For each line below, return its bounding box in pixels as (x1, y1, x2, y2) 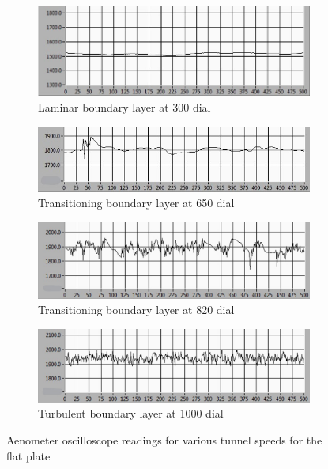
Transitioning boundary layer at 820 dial (38, 301, 235, 318)
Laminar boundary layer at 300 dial (38, 98, 211, 115)
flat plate (6, 447, 51, 463)
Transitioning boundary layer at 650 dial (38, 195, 235, 211)
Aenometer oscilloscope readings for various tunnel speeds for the (6, 431, 322, 448)
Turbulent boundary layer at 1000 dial (38, 405, 224, 422)
